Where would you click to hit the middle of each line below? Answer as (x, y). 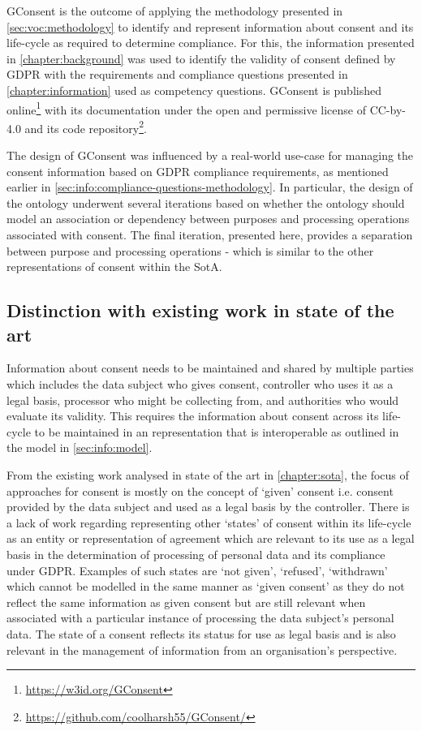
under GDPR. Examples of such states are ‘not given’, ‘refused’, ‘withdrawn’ (197, 570)
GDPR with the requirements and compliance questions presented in (177, 74)
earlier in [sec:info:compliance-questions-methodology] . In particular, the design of (210, 187)
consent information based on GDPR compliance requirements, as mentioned (198, 171)
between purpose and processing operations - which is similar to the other (190, 250)
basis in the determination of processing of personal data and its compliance (196, 554)
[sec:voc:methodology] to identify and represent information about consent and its (210, 26)
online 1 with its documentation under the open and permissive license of (186, 108)
